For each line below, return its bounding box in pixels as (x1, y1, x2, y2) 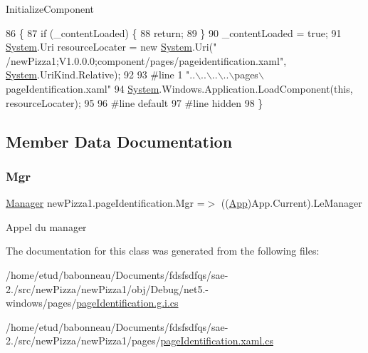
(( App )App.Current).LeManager (221, 195, 362, 210)
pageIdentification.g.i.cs (76, 295, 179, 310)
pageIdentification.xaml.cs (160, 333, 273, 348)
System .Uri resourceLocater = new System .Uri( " (6, 39, 217, 54)
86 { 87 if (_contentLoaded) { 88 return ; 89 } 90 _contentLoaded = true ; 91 (6, 25, 342, 40)
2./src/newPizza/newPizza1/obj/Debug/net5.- (6, 281, 209, 296)
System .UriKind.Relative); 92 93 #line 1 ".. (6, 67, 196, 82)
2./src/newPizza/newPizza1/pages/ (6, 333, 161, 348)
